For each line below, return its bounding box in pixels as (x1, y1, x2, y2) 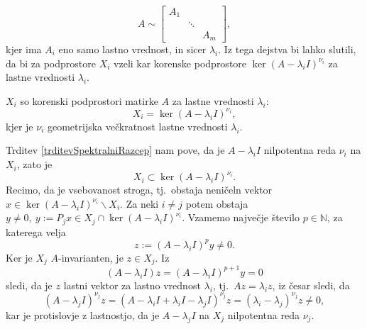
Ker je (6, 250, 33, 264)
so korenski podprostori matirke (20, 93, 158, 108)
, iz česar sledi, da (272, 277, 350, 292)
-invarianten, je (58, 250, 124, 264)
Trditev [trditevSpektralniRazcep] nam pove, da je (6, 143, 225, 157)
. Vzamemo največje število (182, 210, 300, 225)
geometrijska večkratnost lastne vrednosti (47, 118, 228, 133)
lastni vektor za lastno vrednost (63, 277, 201, 292)
